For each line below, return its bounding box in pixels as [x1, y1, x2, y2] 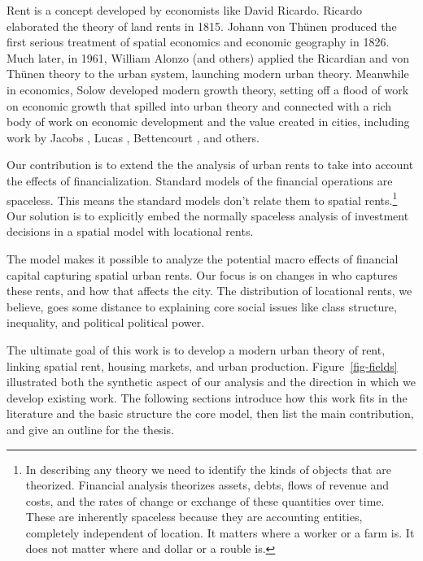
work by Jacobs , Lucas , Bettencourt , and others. [7, 128, 259, 146]
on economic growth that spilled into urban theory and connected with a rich [7, 97, 392, 114]
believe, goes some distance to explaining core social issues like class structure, [7, 298, 397, 315]
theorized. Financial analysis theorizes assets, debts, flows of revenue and [25, 476, 389, 494]
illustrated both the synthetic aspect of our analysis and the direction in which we [7, 373, 416, 390]
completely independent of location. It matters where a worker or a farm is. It [25, 524, 415, 541]
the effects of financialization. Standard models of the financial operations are [7, 172, 393, 189]
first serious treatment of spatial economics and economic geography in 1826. [7, 33, 390, 50]
